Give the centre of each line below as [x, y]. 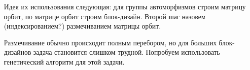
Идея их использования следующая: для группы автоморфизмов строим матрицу [125, 6]
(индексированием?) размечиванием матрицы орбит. [83, 26]
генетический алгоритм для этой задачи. [64, 61]
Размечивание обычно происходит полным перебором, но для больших [110, 42]
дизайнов [18, 52]
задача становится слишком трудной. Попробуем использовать [127, 52]
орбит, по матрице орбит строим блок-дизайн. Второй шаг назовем [105, 16]
